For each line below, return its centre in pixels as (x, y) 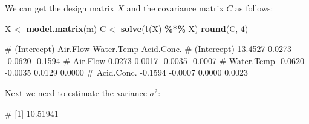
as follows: (254, 8)
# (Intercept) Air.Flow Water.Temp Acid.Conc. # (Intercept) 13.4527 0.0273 (148, 49)
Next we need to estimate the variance (76, 92)
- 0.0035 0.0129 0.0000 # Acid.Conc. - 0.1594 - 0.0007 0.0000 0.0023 (127, 72)
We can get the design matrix (60, 8)
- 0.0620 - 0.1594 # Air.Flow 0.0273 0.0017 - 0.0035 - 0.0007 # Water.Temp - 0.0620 (154, 60)
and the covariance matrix (175, 8)
